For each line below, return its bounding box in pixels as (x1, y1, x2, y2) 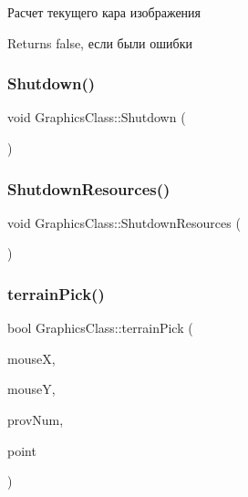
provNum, (7, 410, 64, 429)
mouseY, (7, 379, 56, 399)
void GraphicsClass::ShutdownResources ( (7, 212, 241, 232)
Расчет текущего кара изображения (7, 3, 201, 21)
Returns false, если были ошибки (7, 33, 192, 52)
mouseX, (7, 348, 56, 368)
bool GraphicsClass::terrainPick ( (7, 318, 193, 337)
